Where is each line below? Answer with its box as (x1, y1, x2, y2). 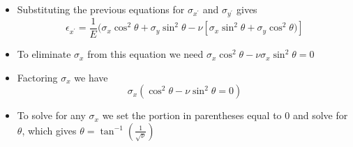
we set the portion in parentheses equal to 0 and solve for (102, 108, 348, 123)
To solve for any (17, 108, 86, 123)
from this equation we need (87, 47, 204, 61)
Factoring (17, 70, 58, 84)
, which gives (22, 123, 77, 137)
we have (74, 70, 108, 84)
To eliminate (17, 47, 71, 61)
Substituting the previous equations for (17, 2, 185, 16)
